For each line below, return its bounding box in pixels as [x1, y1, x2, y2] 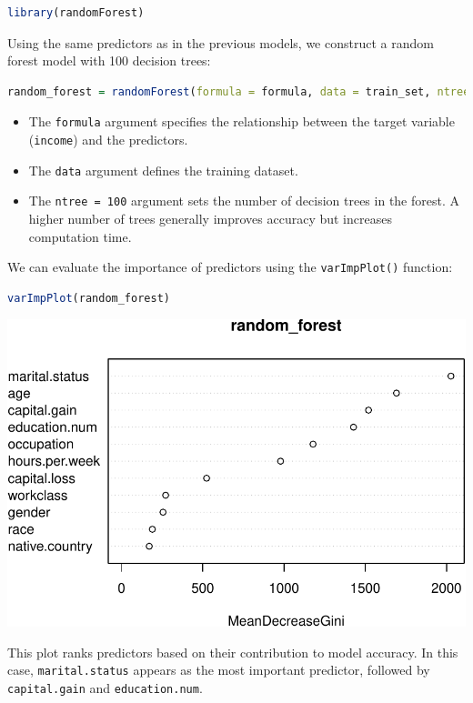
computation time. [28, 226, 132, 246]
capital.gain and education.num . [7, 678, 203, 698]
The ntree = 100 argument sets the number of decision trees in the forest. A [28, 191, 459, 210]
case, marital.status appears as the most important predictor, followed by [7, 660, 430, 679]
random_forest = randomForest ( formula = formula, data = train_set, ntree [7, 85, 470, 98]
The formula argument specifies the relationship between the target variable [28, 112, 455, 131]
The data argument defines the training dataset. [28, 160, 298, 179]
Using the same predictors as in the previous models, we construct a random [7, 33, 434, 52]
